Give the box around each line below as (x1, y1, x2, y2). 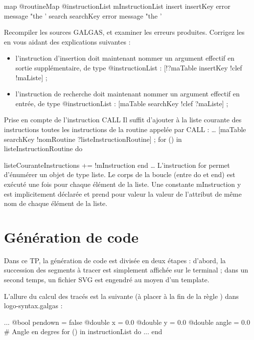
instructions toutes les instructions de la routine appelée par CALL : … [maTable (4, 124, 246, 134)
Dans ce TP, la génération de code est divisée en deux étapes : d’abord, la (4, 255, 226, 265)
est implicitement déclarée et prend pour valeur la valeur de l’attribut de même (4, 188, 242, 199)
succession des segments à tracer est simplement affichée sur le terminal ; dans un (4, 265, 248, 275)
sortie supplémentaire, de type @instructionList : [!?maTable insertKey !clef (15, 62, 242, 72)
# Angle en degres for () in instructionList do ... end (4, 326, 162, 337)
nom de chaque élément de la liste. (4, 198, 108, 208)
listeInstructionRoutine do (4, 143, 83, 154)
